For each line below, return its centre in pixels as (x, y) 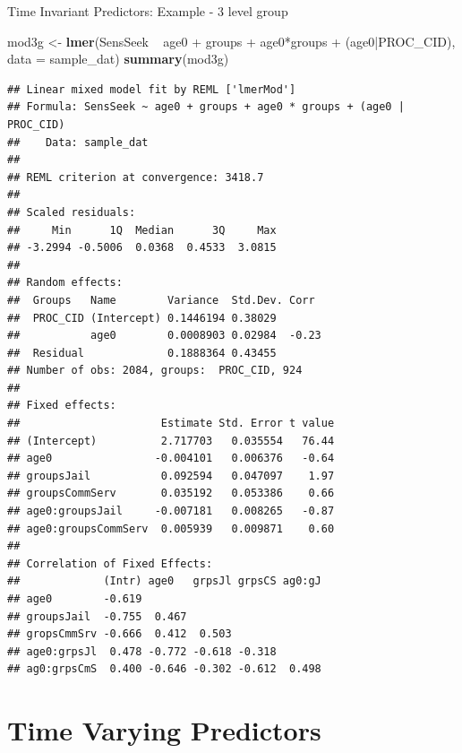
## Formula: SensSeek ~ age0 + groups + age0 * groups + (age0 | (206, 107)
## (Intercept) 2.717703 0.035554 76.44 (171, 441)
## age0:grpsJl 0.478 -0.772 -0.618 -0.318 (142, 651)
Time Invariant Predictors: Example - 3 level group (148, 11)
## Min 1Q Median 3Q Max (142, 230)
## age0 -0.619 (75, 599)
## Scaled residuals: (72, 212)
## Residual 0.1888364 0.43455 (142, 353)
